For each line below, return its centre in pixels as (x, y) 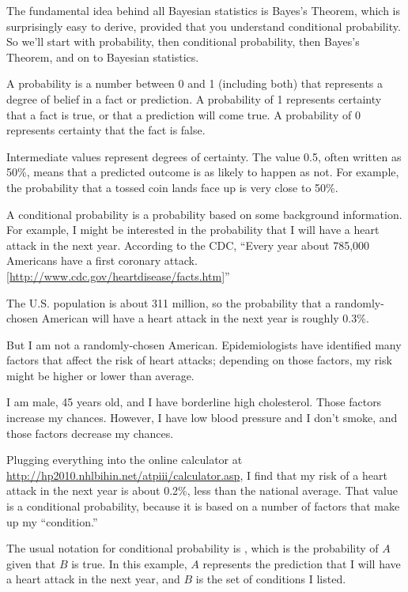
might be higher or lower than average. (100, 375)
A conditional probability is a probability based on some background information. (204, 214)
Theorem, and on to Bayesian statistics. (103, 57)
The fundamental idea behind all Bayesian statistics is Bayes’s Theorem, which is (203, 10)
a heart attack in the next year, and (93, 579)
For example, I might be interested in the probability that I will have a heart (193, 230)
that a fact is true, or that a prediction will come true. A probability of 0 (183, 114)
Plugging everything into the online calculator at (125, 460)
